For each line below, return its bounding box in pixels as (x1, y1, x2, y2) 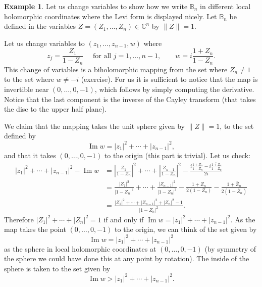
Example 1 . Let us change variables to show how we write (4, 1, 188, 11)
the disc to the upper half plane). (4, 104, 107, 114)
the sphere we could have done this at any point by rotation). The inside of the (4, 253, 249, 264)
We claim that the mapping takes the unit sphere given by (4, 120, 185, 131)
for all (92, 52, 112, 60)
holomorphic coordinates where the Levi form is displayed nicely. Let (4, 11, 217, 21)
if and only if (103, 214, 144, 224)
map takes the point (4, 224, 66, 234)
